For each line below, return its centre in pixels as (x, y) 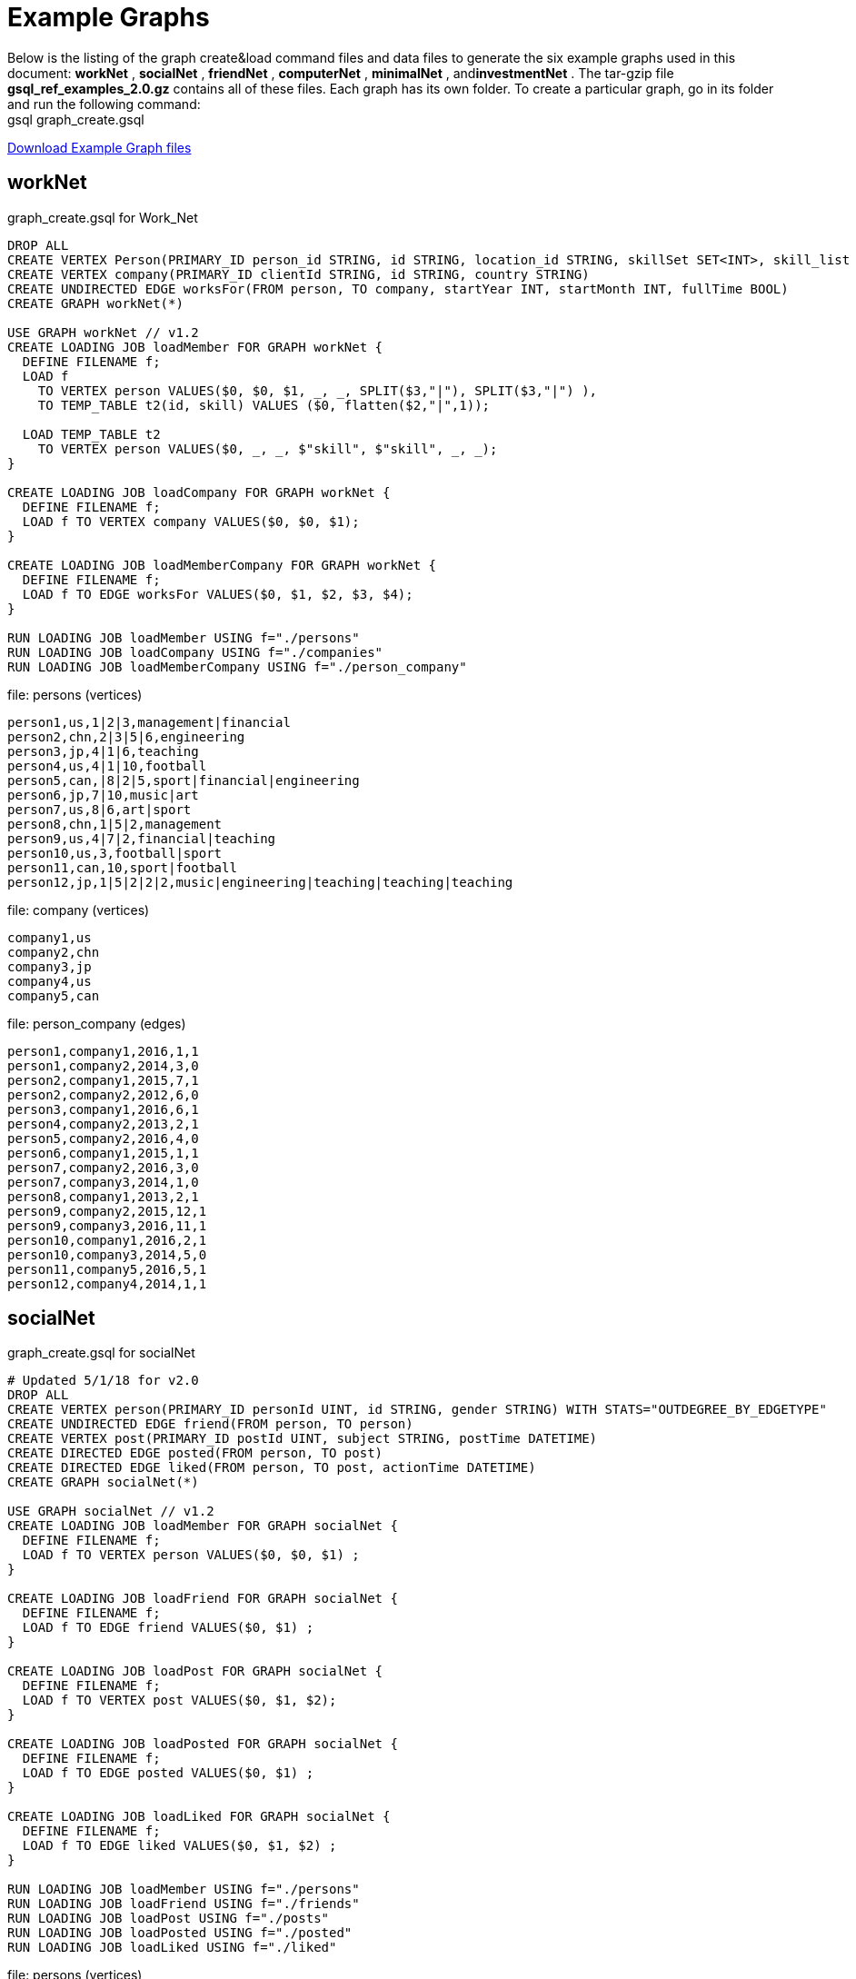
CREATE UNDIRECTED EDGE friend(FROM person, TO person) (210, 1424)
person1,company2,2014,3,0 (103, 1065)
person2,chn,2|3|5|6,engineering (126, 736)
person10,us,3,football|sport (115, 853)
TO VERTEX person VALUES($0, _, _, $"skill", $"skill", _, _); (268, 448)
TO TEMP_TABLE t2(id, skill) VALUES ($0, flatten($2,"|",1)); (264, 405)
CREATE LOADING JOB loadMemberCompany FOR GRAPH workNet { (222, 565)
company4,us (50, 981)
